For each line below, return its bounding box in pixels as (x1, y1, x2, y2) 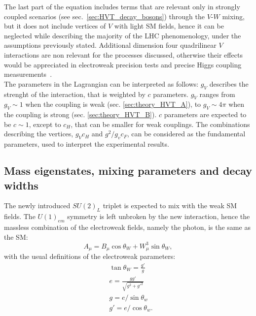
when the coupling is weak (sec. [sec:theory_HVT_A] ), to (25, 99, 201, 109)
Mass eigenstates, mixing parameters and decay (4, 163, 252, 178)
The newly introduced (4, 200, 71, 211)
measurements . (4, 69, 52, 79)
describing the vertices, (4, 128, 73, 139)
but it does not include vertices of (4, 21, 106, 31)
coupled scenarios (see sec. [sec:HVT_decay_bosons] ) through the (4, 11, 205, 21)
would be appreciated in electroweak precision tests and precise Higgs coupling (4, 59, 242, 69)
